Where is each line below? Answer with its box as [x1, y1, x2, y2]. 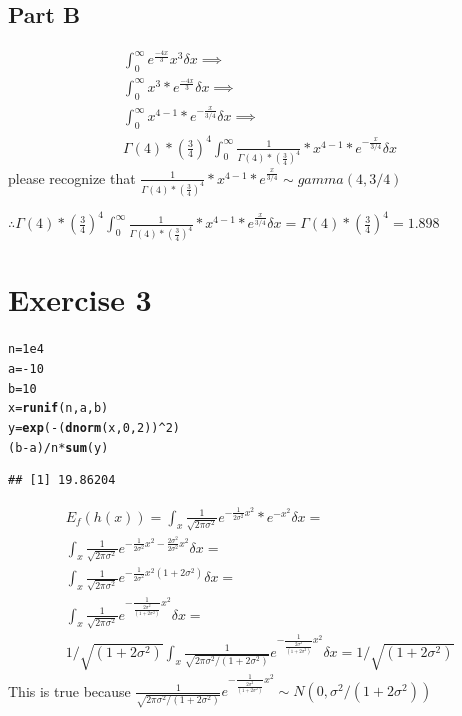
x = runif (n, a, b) [8, 401, 109, 416]
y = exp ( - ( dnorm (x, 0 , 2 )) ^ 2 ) [8, 420, 180, 435]
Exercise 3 [8, 279, 152, 320]
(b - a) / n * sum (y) [8, 440, 109, 455]
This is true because [8, 680, 131, 701]
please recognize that [8, 167, 136, 188]
